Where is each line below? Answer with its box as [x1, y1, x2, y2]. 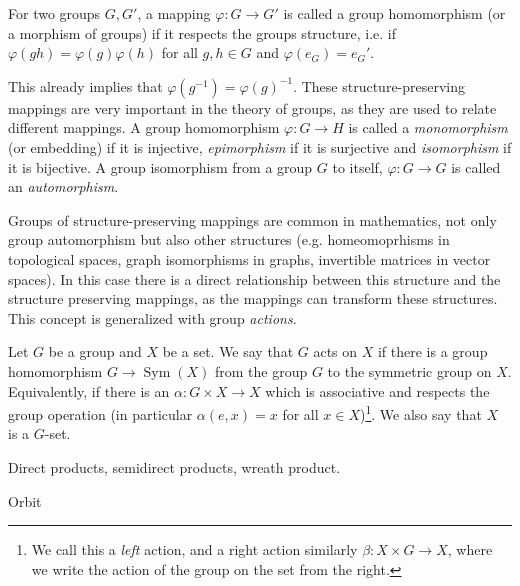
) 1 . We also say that [359, 401, 482, 424]
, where [447, 539, 493, 560]
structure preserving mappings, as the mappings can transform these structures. [8, 288, 498, 309]
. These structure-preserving [293, 75, 466, 96]
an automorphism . [8, 176, 119, 197]
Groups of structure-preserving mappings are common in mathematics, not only [8, 209, 497, 230]
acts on [313, 341, 358, 362]
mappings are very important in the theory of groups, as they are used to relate [8, 97, 497, 118]
